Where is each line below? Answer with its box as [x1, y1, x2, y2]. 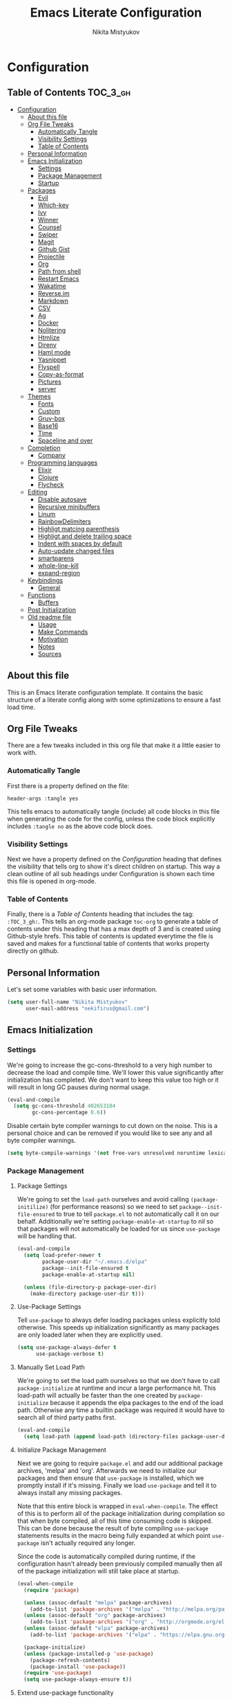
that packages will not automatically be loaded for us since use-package [17, 1224, 221, 1233]
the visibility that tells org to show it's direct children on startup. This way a [7, 862, 220, 870]
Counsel [37, 223, 62, 231]
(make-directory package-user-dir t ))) [30, 1290, 145, 1297]
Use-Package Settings [17, 1303, 81, 1311]
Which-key [37, 201, 69, 209]
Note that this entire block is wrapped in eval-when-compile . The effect [17, 1501, 218, 1510]
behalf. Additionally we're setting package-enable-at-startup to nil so [17, 1217, 214, 1226]
